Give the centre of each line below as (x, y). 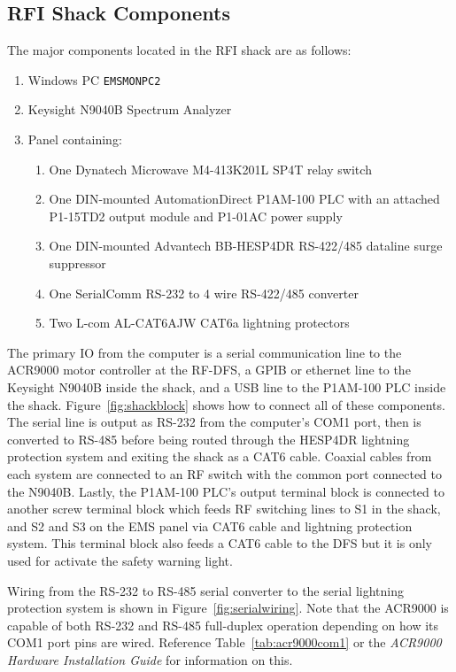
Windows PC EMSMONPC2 (94, 79)
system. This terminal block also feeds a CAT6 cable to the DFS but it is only (220, 543)
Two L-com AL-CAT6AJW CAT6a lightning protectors (199, 323)
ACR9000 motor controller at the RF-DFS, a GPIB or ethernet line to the (209, 370)
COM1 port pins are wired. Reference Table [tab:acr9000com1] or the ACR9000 (224, 642)
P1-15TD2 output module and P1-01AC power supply (196, 216)
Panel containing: (75, 139)
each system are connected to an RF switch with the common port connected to (225, 473)
